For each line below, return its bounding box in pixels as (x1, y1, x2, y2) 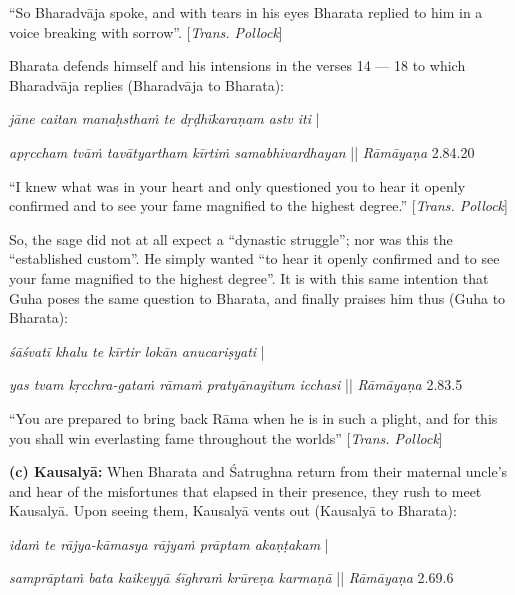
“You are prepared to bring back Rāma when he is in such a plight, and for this (9, 407, 498, 428)
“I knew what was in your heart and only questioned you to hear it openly (9, 175, 466, 196)
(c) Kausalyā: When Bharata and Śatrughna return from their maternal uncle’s (9, 461, 508, 482)
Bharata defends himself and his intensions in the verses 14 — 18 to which (9, 55, 466, 76)
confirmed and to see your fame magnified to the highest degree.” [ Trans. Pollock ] (9, 195, 508, 216)
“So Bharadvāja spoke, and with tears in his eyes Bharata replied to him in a (9, 2, 483, 22)
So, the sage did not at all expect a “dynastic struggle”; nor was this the (9, 228, 453, 249)
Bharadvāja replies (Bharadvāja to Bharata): (9, 74, 285, 95)
